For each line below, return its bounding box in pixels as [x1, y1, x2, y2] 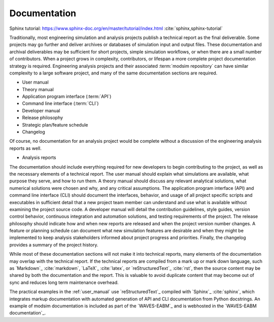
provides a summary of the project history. [9, 241, 98, 248]
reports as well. [9, 145, 42, 151]
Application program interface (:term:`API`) [22, 94, 112, 100]
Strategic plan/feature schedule [22, 122, 88, 128]
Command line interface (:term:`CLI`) [22, 100, 99, 106]
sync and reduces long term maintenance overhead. [9, 279, 119, 286]
